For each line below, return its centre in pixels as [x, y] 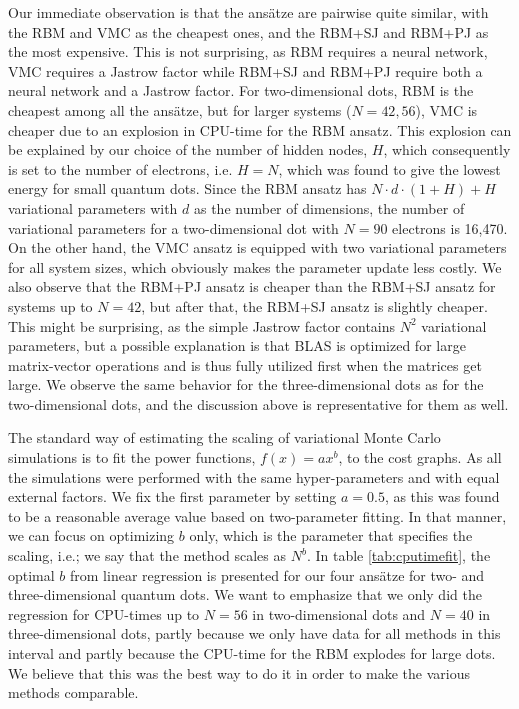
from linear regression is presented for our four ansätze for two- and [277, 574]
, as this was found [442, 496]
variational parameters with [93, 207]
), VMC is [446, 109]
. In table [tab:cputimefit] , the [398, 555]
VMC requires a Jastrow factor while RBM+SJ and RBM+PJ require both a [245, 70]
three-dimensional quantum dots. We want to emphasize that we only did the [245, 594]
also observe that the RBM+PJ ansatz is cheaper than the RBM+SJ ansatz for [252, 286]
